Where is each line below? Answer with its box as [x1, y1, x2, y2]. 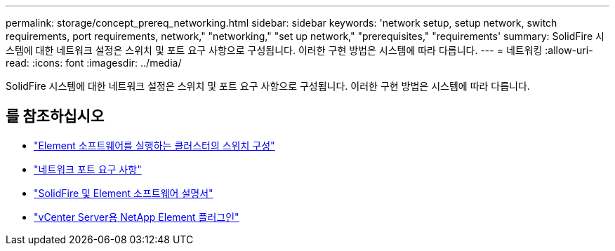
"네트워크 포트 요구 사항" [34, 163, 142, 175]
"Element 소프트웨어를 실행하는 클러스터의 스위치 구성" [34, 139, 275, 151]
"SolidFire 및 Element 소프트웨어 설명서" [34, 186, 213, 199]
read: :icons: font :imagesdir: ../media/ [6, 57, 182, 69]
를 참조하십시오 [6, 107, 105, 125]
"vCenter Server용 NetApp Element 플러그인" [34, 210, 239, 223]
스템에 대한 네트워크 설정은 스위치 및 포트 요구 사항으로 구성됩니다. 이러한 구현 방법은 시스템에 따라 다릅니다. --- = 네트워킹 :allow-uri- [6, 44, 593, 56]
